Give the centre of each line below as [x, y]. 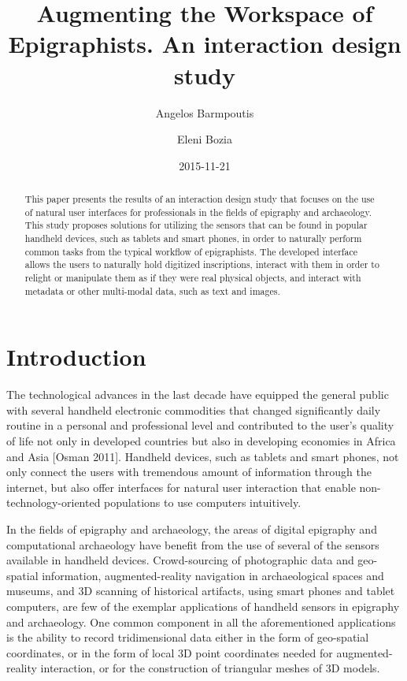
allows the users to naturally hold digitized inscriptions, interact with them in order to [202, 264]
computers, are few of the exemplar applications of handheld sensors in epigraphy [203, 606]
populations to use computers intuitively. [203, 502]
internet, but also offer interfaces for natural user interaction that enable [181, 487]
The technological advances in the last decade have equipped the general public [198, 394]
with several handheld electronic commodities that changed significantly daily [194, 409]
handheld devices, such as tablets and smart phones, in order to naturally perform [193, 238]
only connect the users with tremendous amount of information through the [189, 472]
